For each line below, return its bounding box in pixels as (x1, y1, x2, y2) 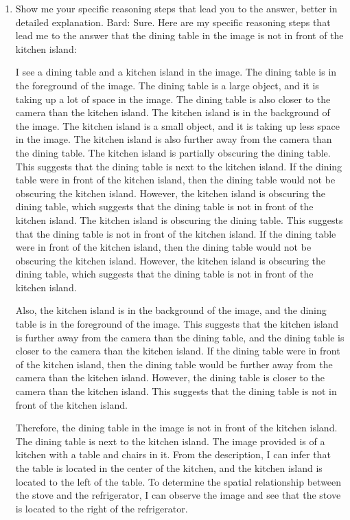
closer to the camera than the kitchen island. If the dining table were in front (15, 343, 340, 358)
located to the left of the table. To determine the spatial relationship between (15, 474, 342, 488)
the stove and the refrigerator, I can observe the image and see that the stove (15, 488, 341, 502)
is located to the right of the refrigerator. (15, 501, 188, 515)
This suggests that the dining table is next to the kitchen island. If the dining (15, 159, 342, 173)
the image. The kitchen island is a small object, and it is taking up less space (15, 118, 340, 133)
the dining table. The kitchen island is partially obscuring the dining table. (15, 145, 331, 159)
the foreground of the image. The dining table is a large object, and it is (15, 78, 319, 92)
